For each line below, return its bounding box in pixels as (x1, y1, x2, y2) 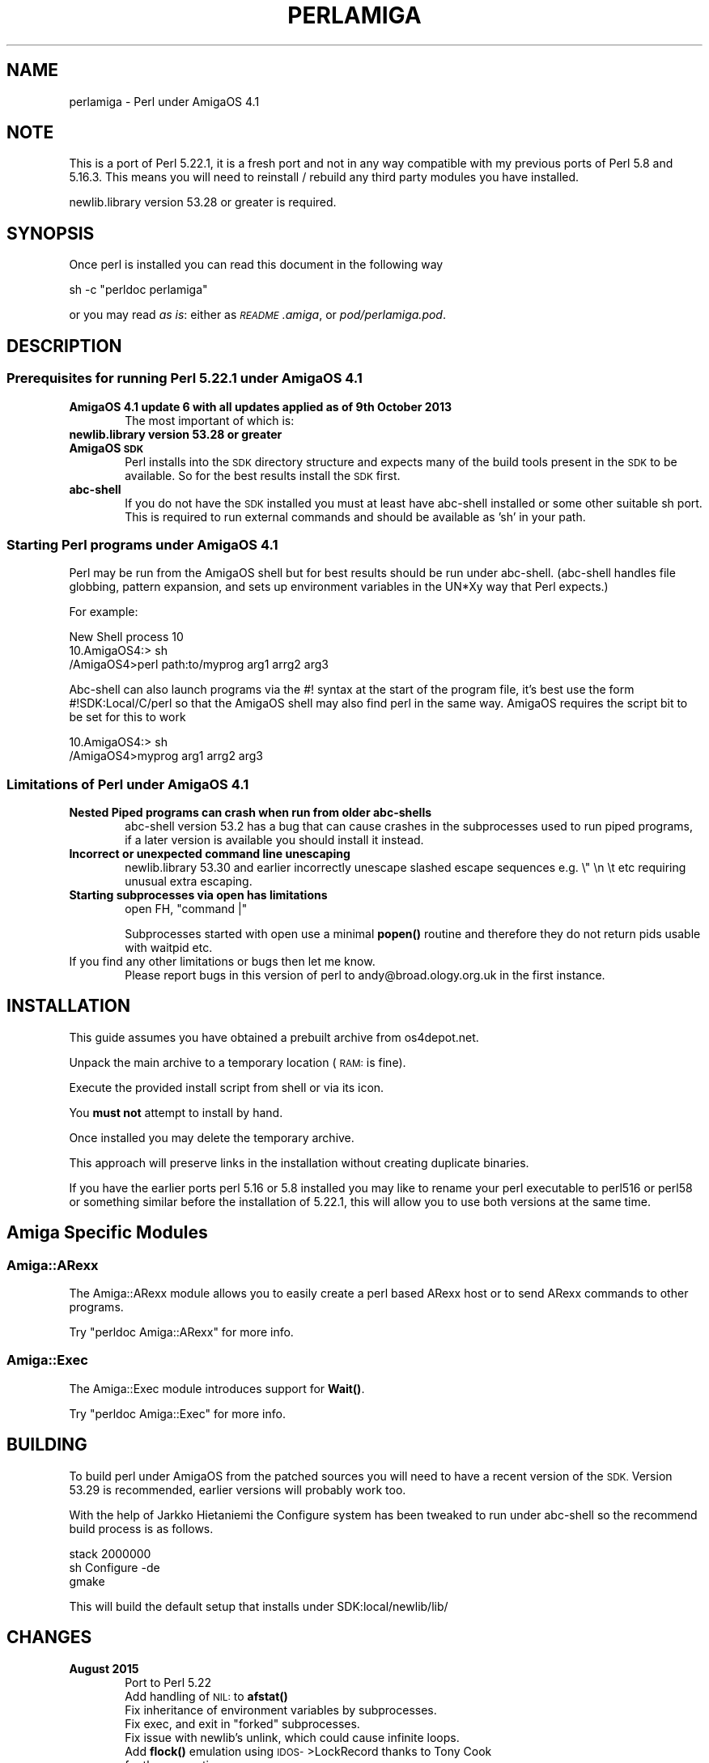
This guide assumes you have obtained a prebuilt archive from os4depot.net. (69, 1030, 479, 1044)
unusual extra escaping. (125, 874, 253, 888)
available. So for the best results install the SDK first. (125, 468, 401, 482)
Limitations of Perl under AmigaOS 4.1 (6, 775, 249, 792)
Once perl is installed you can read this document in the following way (69, 257, 444, 272)
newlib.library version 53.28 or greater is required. (69, 195, 337, 210)
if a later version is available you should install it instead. (125, 833, 424, 847)
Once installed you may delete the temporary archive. (69, 1130, 354, 1145)
